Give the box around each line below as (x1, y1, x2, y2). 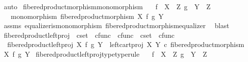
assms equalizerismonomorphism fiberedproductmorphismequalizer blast (3, 20, 229, 31)
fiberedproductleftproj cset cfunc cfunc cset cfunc (3, 30, 174, 40)
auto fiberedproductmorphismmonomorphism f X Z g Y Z (3, 1, 211, 11)
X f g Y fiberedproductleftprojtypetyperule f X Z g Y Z (3, 48, 207, 59)
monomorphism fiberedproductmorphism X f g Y (10, 11, 164, 21)
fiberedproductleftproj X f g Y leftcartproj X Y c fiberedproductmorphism (7, 39, 245, 49)
